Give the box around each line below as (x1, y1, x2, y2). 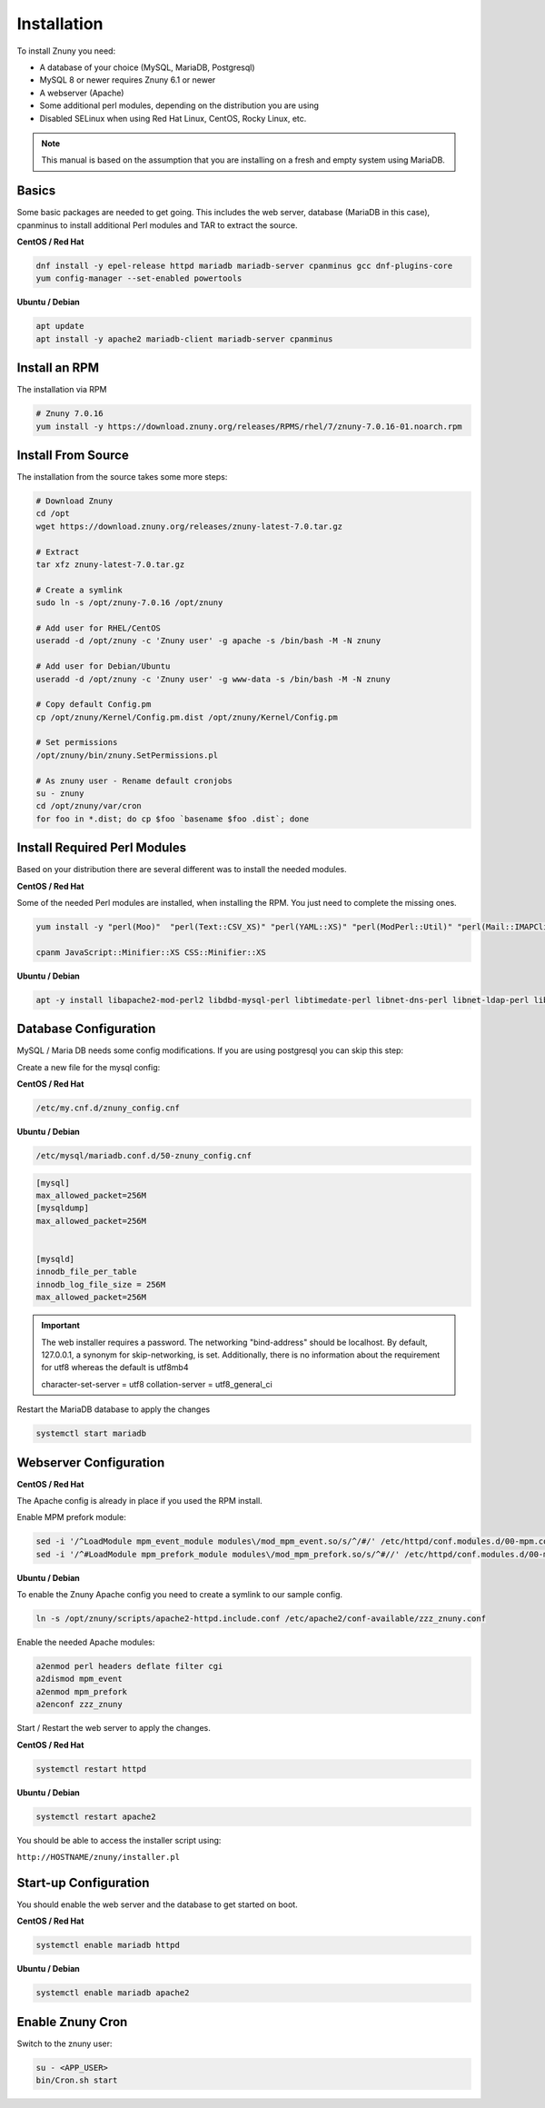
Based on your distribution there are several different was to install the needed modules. (16, 864, 347, 875)
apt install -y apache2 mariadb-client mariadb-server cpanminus (35, 333, 333, 344)
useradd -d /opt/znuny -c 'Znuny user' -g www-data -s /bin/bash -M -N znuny (35, 673, 391, 684)
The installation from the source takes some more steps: (16, 472, 228, 482)
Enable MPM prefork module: (16, 1512, 126, 1523)
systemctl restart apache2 (35, 1811, 156, 1822)
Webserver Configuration (16, 1455, 165, 1470)
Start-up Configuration (16, 1874, 150, 1890)
